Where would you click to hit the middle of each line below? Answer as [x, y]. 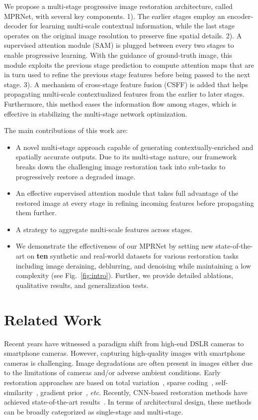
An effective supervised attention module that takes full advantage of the [127, 193]
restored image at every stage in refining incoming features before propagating [135, 203]
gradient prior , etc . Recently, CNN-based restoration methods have [144, 392]
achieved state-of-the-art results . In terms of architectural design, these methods [128, 402]
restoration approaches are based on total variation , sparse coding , [109, 382]
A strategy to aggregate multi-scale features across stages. [104, 229]
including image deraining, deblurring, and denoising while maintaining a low [133, 265]
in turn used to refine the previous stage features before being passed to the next [127, 74]
